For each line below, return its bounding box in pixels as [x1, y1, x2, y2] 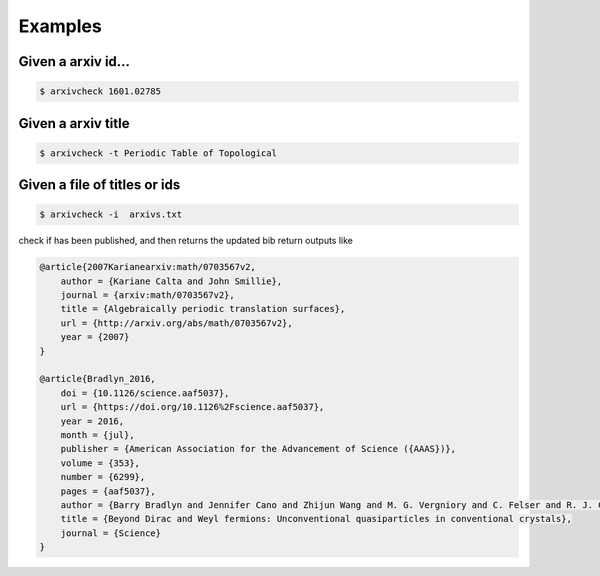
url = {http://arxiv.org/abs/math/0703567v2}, [60, 317, 294, 329]
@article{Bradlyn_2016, [39, 373, 157, 385]
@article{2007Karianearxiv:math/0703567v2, [39, 261, 257, 273]
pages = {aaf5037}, [60, 485, 157, 497]
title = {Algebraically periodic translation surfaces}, [60, 303, 346, 315]
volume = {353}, [60, 457, 140, 469]
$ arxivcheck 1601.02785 [39, 86, 162, 97]
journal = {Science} [60, 527, 162, 539]
